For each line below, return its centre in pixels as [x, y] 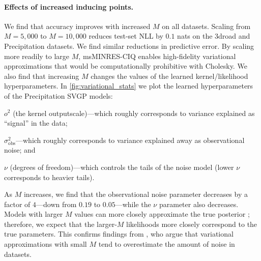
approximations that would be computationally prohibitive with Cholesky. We [126, 66]
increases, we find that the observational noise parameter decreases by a [136, 194]
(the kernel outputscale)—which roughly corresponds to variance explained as [134, 113]
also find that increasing [42, 76]
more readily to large [37, 56]
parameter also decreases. [199, 204]
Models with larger [34, 214]
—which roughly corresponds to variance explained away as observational [130, 140]
